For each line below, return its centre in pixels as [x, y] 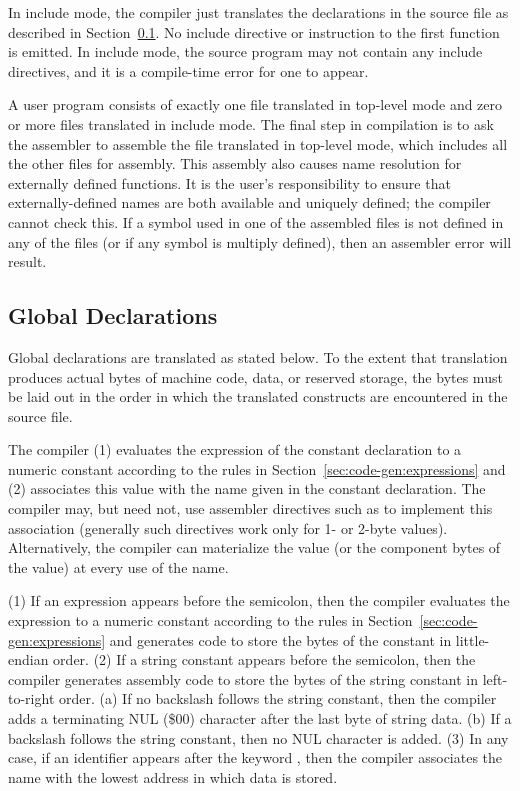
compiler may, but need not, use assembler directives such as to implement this [250, 508]
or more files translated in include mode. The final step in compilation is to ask [251, 123]
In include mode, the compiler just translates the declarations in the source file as [258, 12]
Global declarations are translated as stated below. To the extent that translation [258, 356]
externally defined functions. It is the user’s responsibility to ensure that [229, 182]
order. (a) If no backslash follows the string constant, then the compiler [277, 698]
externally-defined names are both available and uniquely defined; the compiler [249, 202]
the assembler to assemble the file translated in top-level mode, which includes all [258, 143]
